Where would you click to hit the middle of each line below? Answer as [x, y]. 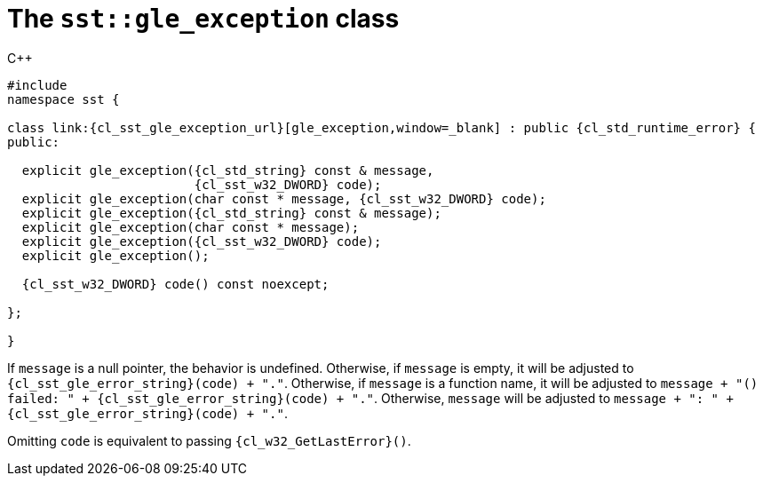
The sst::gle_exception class [203, 19]
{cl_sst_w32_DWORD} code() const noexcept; [175, 284]
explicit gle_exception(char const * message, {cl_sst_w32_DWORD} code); [284, 198]
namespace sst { [64, 99]
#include [37, 85]
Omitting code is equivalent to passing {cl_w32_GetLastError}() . [209, 440]
